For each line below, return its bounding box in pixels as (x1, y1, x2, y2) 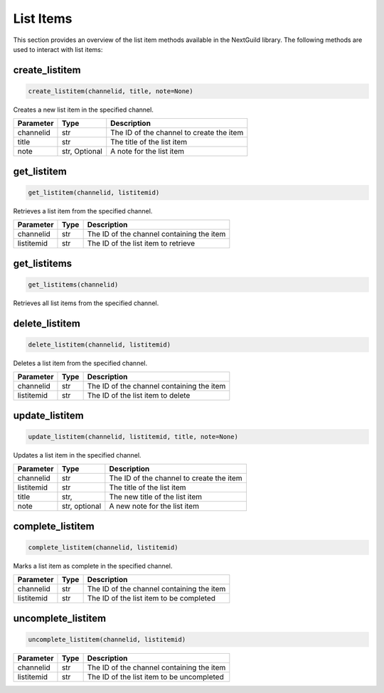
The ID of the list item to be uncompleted (87, 672, 224, 682)
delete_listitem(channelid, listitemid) (28, 340, 171, 349)
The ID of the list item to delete (87, 391, 191, 401)
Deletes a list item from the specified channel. (13, 359, 148, 367)
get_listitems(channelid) (28, 280, 119, 288)
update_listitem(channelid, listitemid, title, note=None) (28, 433, 238, 440)
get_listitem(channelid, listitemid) (28, 189, 160, 196)
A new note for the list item (109, 502, 199, 512)
